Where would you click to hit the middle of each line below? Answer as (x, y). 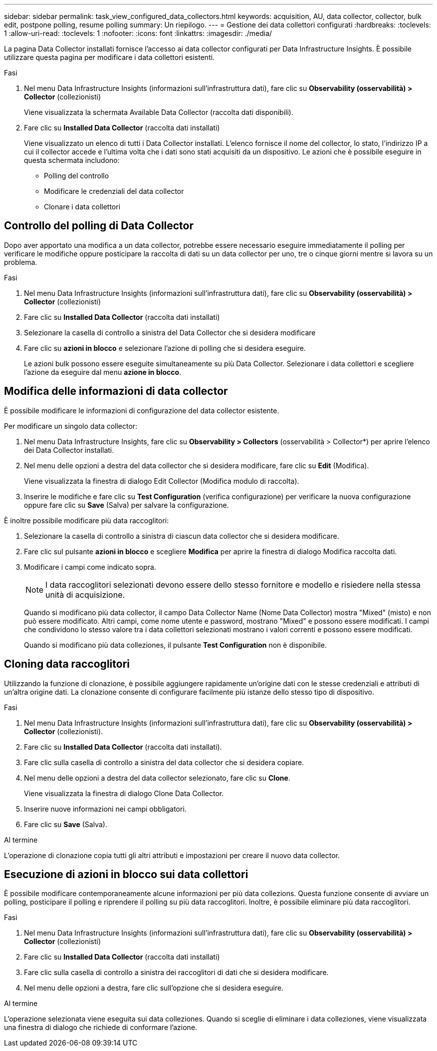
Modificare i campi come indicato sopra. (90, 567)
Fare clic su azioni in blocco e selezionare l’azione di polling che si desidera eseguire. (165, 348)
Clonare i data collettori (82, 207)
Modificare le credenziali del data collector (114, 191)
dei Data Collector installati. (69, 450)
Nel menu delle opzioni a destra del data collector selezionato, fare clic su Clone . (157, 778)
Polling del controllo (77, 176)
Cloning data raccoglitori (67, 664)
